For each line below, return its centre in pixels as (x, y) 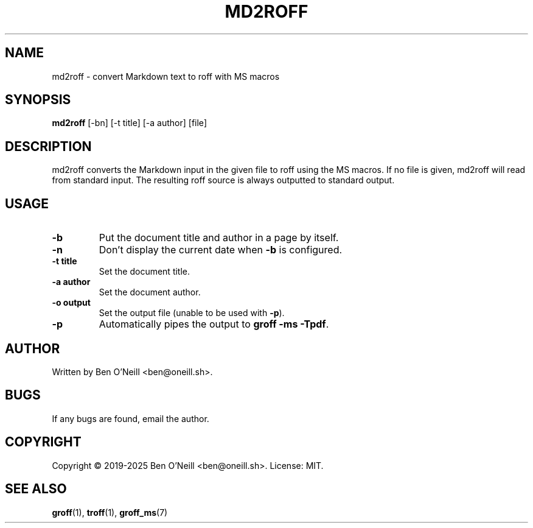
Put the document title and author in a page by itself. (219, 238)
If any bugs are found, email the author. (131, 418)
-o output (71, 303)
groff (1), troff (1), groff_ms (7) (110, 512)
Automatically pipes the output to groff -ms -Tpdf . (214, 324)
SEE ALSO (36, 489)
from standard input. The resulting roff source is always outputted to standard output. (223, 180)
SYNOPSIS (38, 100)
